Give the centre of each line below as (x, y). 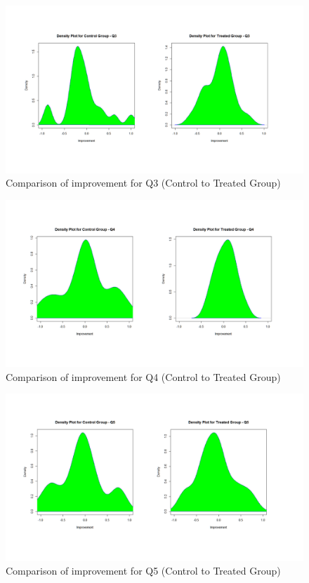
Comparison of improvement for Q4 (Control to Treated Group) (143, 376)
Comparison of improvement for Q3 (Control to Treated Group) (143, 183)
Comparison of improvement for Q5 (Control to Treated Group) (143, 571)
